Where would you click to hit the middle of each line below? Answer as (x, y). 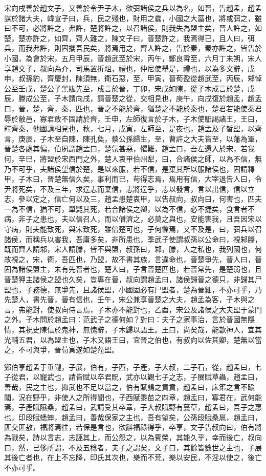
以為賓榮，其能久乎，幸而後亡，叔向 (201, 437)
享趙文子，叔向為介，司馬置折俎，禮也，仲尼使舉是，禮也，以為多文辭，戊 (129, 68)
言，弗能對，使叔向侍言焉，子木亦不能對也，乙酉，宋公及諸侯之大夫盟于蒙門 (133, 309)
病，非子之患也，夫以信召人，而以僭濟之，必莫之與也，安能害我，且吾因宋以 (133, 219)
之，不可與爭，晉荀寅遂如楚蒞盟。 (61, 350)
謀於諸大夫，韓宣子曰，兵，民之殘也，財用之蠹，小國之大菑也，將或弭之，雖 (133, 18)
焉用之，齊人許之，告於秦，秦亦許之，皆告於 (186, 48)
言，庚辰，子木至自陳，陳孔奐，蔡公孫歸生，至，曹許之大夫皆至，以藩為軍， (133, 138)
